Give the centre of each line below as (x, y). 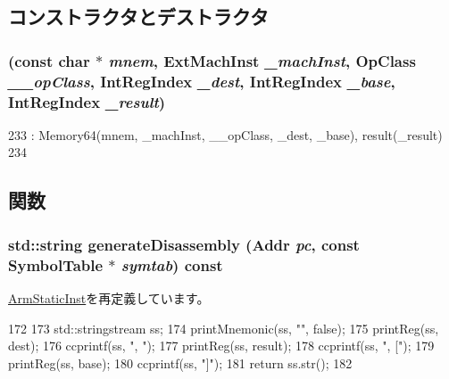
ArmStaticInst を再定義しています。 (109, 297)
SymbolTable (56, 264)
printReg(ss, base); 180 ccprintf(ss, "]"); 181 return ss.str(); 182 (180, 363)
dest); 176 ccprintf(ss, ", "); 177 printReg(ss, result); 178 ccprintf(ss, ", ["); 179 (221, 346)
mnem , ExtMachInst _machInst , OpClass (262, 60)
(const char (49, 60)
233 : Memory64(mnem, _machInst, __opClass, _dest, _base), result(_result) (225, 134)
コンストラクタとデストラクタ (138, 16)
